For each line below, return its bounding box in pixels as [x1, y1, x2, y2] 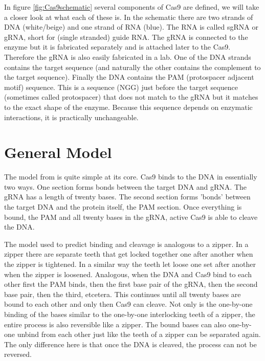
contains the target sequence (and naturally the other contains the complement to [4, 61, 261, 72]
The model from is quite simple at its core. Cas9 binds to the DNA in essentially [4, 171, 257, 182]
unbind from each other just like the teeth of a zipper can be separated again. [17, 329, 261, 340]
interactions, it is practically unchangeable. [4, 111, 139, 122]
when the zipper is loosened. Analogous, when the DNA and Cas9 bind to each [4, 268, 252, 279]
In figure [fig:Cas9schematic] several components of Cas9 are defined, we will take [4, 2, 259, 12]
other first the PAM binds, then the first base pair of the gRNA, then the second [4, 279, 258, 289]
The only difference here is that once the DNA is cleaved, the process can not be [4, 339, 257, 349]
